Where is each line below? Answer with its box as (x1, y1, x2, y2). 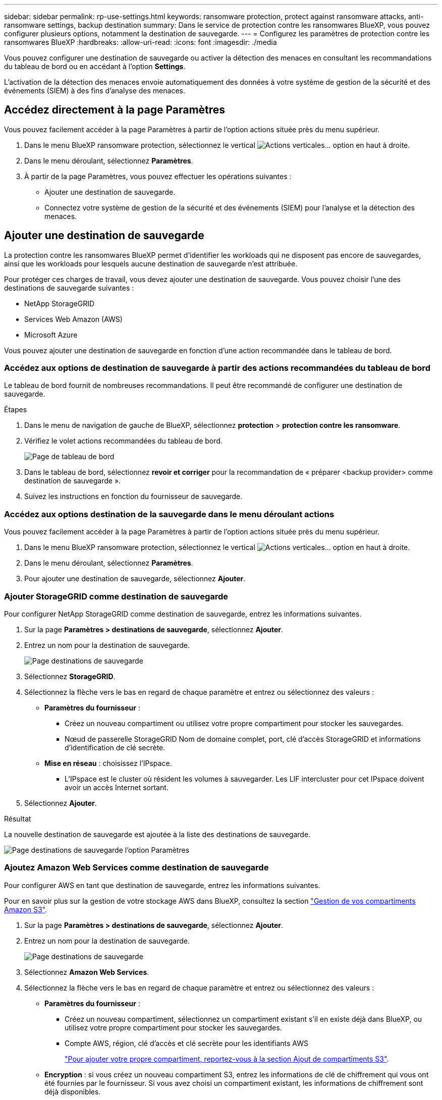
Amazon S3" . (4, 905, 47, 914)
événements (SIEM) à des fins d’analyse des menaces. (4, 86, 185, 95)
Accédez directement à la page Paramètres (4, 103, 226, 117)
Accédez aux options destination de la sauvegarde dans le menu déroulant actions (4, 509, 335, 519)
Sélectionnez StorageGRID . (24, 672, 116, 681)
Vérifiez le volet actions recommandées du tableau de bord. (24, 436, 223, 446)
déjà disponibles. (44, 1087, 101, 1096)
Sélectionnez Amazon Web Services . (24, 967, 149, 976)
